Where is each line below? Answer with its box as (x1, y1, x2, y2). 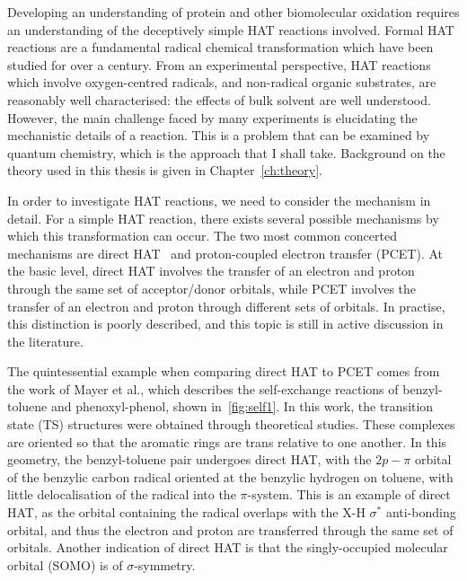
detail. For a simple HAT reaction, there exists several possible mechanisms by (7, 208, 439, 227)
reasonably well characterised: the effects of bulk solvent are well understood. (7, 90, 431, 109)
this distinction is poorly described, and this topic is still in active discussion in (7, 314, 444, 333)
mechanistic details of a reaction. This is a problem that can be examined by (7, 126, 430, 145)
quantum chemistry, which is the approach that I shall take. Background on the (7, 143, 445, 162)
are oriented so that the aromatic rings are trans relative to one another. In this (7, 432, 447, 451)
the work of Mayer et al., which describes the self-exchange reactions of (7, 379, 399, 398)
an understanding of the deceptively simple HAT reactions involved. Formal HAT (7, 20, 454, 39)
